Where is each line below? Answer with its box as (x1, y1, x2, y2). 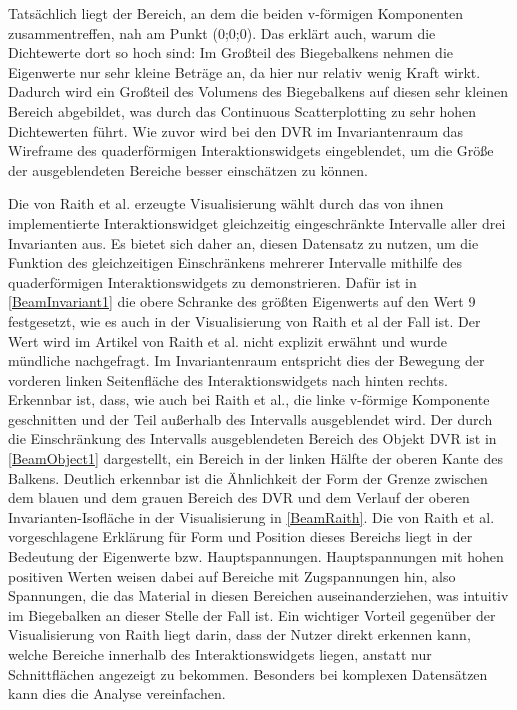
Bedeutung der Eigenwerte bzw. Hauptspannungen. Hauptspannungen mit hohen (8, 546, 504, 567)
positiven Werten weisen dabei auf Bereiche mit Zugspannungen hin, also (8, 565, 456, 586)
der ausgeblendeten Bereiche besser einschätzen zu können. (8, 159, 368, 180)
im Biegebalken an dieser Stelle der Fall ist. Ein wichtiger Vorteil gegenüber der (8, 604, 496, 625)
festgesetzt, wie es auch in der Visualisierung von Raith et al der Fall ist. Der (8, 310, 481, 331)
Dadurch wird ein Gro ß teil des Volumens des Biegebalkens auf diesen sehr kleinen (8, 81, 509, 102)
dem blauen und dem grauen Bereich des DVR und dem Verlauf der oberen (8, 487, 470, 508)
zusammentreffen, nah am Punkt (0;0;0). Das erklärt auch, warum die (8, 22, 436, 43)
